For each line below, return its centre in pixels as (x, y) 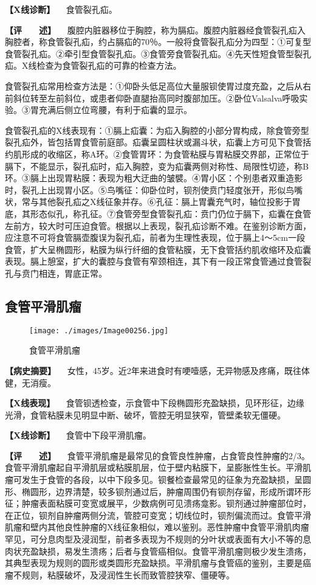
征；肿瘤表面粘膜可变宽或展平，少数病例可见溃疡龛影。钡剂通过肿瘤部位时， (158, 503)
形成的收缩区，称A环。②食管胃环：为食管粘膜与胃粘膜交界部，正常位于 (165, 154)
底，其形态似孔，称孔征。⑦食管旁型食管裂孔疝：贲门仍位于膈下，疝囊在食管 (158, 213)
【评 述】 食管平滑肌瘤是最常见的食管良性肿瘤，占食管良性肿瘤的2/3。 (157, 455)
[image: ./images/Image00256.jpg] (99, 331)
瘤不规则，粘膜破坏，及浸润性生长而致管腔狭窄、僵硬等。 (120, 574)
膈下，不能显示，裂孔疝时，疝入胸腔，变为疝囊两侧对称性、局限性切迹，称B (157, 166)
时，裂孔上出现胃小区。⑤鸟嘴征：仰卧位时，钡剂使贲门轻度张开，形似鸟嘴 (154, 189)
